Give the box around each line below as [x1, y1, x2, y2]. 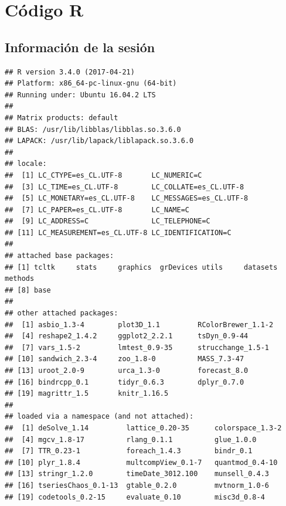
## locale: [5, 159, 47, 168]
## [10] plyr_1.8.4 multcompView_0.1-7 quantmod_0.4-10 [5, 458, 278, 467]
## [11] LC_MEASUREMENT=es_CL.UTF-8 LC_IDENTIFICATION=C [5, 228, 231, 237]
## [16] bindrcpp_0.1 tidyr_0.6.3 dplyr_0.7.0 [5, 378, 244, 386]
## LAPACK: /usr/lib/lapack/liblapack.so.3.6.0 [5, 137, 194, 145]
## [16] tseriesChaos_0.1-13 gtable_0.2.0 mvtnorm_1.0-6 [5, 481, 270, 490]
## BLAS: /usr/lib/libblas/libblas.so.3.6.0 [5, 125, 181, 134]
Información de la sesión [5, 38, 155, 56]
